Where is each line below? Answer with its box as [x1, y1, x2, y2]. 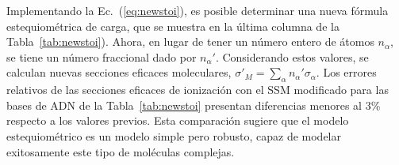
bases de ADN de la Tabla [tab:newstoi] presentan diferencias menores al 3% [6, 96, 381, 113]
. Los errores [316, 64, 377, 81]
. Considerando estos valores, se [215, 48, 369, 65]
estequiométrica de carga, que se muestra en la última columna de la [6, 17, 340, 34]
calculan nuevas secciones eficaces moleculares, [6, 64, 232, 81]
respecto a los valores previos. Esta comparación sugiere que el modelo [6, 112, 349, 129]
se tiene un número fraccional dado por [6, 48, 197, 65]
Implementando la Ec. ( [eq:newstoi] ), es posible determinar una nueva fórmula [6, 2, 389, 18]
